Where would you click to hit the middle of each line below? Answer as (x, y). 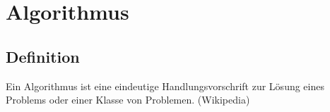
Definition (43, 56)
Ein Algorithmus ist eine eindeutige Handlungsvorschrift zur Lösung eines (165, 86)
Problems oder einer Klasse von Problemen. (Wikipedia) (128, 100)
